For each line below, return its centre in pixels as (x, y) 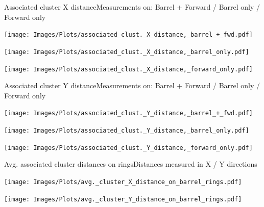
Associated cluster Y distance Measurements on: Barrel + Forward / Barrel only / (132, 85)
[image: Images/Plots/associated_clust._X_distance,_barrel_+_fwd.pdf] (128, 35)
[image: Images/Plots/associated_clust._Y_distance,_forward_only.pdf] (128, 148)
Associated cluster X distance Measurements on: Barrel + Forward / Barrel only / (132, 7)
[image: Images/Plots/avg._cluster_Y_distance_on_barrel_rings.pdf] (123, 199)
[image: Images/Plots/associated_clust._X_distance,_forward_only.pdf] (128, 69)
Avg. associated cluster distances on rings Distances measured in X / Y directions (131, 164)
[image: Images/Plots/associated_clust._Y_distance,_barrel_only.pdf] (127, 131)
